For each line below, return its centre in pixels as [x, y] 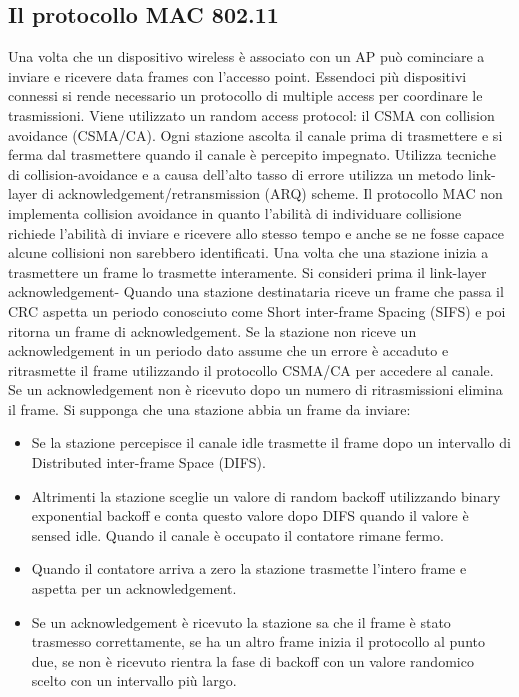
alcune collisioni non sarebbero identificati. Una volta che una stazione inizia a [248, 252]
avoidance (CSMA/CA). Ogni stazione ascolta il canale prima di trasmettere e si [255, 134]
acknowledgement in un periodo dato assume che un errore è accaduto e [228, 350]
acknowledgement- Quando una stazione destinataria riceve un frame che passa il [256, 291]
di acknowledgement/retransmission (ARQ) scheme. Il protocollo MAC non [272, 193]
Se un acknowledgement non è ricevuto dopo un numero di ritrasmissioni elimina [255, 389]
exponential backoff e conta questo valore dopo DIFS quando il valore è [250, 515]
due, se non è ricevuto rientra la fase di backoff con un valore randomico [252, 660]
